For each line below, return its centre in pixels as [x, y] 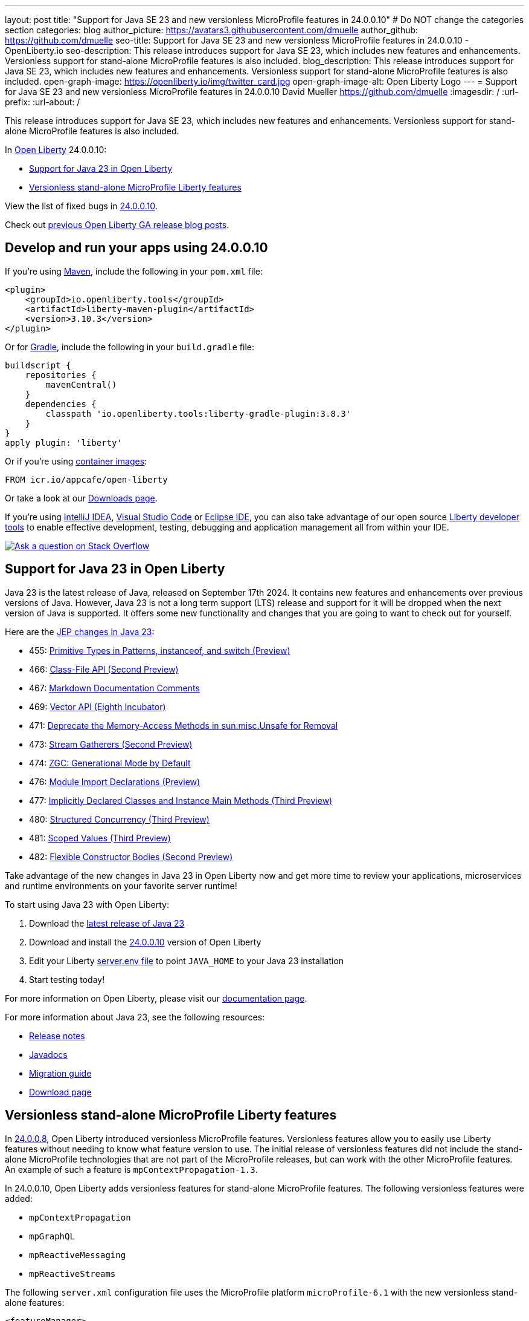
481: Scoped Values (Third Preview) [100, 838]
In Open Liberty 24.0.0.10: [56, 150]
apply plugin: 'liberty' [63, 442]
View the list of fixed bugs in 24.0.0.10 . [81, 206]
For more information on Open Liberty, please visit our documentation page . [156, 998]
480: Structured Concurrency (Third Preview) [119, 819]
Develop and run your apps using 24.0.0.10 [136, 248]
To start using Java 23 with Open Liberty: [87, 904]
